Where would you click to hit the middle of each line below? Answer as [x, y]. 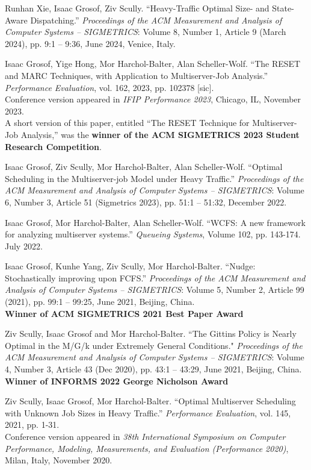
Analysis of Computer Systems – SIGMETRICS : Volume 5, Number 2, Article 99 [155, 290]
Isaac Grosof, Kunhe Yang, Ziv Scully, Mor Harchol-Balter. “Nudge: [130, 266]
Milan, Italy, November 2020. [59, 460]
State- [283, 8]
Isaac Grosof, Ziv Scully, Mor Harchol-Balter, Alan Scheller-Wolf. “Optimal [144, 167]
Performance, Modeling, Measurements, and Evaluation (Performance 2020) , [147, 448]
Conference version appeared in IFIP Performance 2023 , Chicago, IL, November [153, 99]
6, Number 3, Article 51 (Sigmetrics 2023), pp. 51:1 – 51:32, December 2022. [146, 202]
